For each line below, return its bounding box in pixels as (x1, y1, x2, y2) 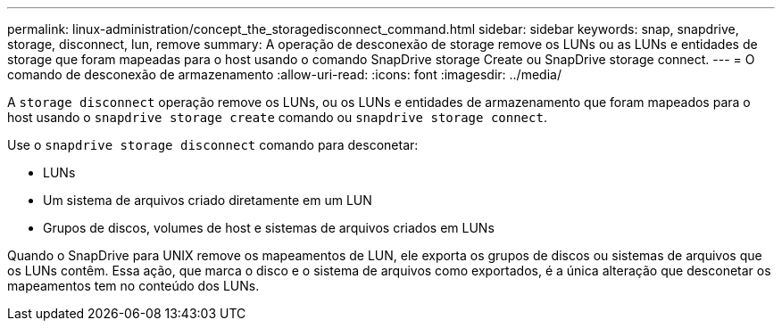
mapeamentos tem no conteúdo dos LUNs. (7, 278, 260, 293)
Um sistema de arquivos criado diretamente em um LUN (43, 193, 372, 208)
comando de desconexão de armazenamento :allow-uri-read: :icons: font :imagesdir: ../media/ (7, 67, 562, 82)
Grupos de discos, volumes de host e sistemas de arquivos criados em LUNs (43, 220, 495, 235)
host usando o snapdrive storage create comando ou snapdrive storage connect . (7, 110, 547, 125)
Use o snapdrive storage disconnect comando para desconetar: (7, 137, 419, 152)
